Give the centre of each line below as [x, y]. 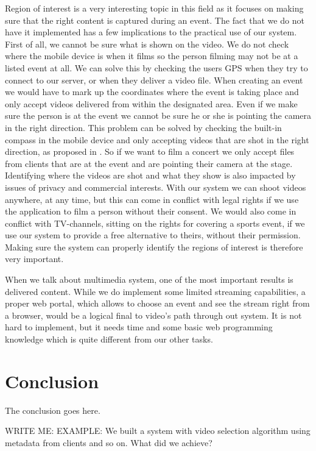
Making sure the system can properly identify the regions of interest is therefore [154, 247]
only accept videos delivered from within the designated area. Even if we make [151, 103]
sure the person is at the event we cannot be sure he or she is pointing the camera [158, 115]
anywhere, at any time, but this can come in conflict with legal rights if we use [152, 199]
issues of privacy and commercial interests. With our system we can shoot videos [156, 187]
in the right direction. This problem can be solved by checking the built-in [143, 127]
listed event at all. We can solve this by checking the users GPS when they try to [156, 67]
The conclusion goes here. [53, 410]
